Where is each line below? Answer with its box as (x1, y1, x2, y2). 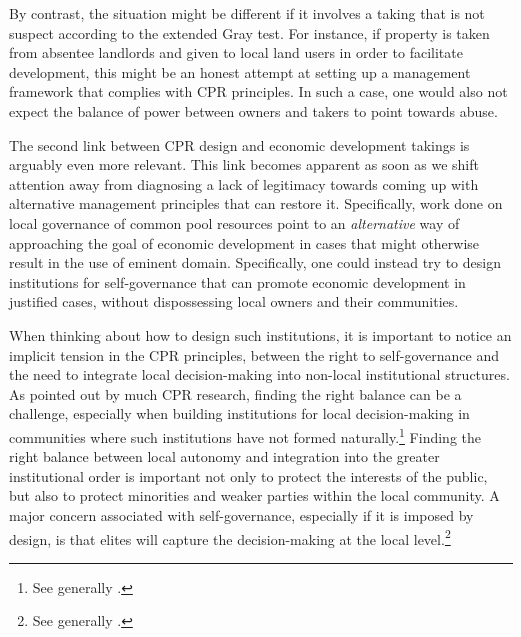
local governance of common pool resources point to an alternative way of (9, 212, 460, 233)
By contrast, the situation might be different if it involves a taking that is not (9, 3, 485, 23)
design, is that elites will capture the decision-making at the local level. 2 (9, 525, 451, 549)
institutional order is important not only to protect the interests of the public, (9, 465, 488, 486)
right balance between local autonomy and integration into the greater (9, 446, 440, 467)
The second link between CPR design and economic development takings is (9, 134, 470, 155)
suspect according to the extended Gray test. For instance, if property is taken (9, 22, 490, 43)
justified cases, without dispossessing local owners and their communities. (9, 291, 459, 312)
